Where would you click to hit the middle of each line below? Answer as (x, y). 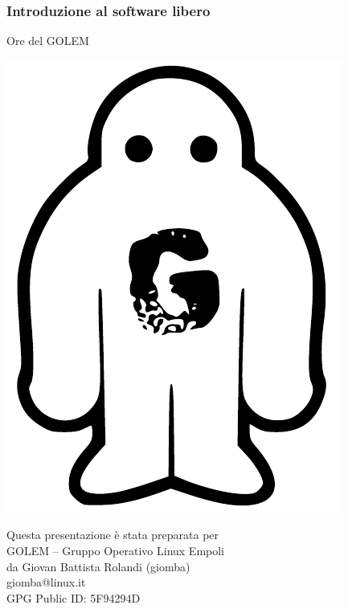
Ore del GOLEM (48, 41)
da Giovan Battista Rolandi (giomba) (98, 566)
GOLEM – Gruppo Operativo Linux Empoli (116, 550)
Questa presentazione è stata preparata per (113, 535)
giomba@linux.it (46, 582)
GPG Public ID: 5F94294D (74, 597)
